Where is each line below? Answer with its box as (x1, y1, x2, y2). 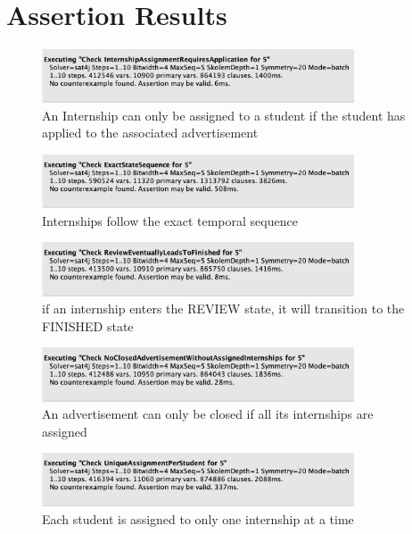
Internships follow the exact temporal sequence (42, 211, 298, 229)
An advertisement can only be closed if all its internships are (42, 405, 374, 423)
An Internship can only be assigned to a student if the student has (42, 105, 406, 124)
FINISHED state (42, 316, 134, 335)
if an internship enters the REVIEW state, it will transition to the (42, 299, 405, 318)
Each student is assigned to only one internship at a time (42, 510, 354, 529)
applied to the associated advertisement (42, 123, 259, 142)
